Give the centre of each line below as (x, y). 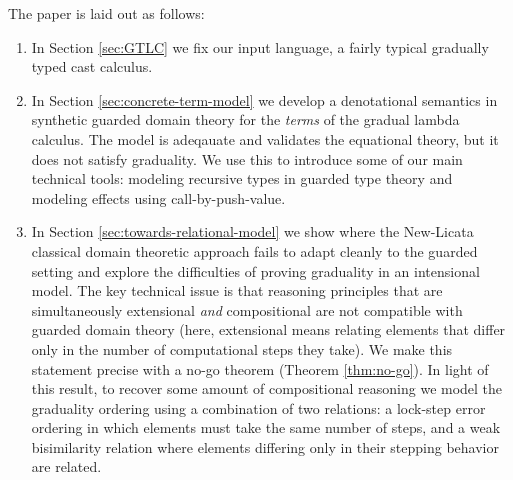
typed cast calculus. (92, 66)
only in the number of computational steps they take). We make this (242, 348)
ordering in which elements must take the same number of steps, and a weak (266, 427)
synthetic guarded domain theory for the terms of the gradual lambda (245, 119)
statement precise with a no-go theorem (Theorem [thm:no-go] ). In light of (260, 368)
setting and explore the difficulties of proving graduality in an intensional (255, 270)
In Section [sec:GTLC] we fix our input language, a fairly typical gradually (260, 46)
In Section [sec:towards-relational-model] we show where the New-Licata (252, 231)
